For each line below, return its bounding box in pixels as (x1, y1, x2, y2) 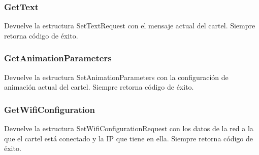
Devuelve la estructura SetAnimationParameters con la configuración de (4, 71, 229, 82)
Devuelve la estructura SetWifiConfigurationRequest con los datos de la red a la (4, 123, 253, 134)
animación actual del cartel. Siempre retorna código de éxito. (4, 82, 194, 92)
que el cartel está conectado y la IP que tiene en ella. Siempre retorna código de (4, 133, 253, 143)
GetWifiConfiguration (4, 103, 95, 115)
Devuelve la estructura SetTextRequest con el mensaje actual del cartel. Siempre (4, 20, 255, 31)
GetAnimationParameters (4, 52, 112, 64)
